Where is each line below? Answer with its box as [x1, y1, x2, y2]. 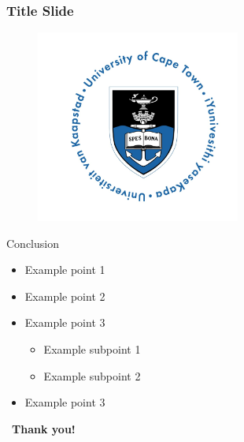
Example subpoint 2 [43, 367, 141, 384]
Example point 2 [24, 287, 105, 304]
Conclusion [6, 234, 59, 251]
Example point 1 [24, 261, 105, 278]
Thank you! [12, 420, 76, 436]
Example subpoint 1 [43, 340, 141, 357]
